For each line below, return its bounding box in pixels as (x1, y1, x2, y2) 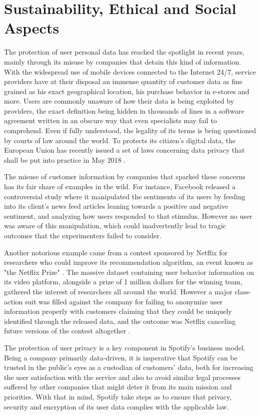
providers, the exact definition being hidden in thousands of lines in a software (4, 105, 244, 116)
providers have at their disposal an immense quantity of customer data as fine (4, 76, 242, 87)
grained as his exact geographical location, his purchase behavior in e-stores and (4, 86, 249, 96)
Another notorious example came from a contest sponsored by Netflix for (4, 247, 227, 257)
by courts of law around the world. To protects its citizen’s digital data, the (4, 135, 236, 145)
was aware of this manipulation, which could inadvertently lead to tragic (4, 220, 226, 231)
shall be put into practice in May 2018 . (4, 154, 126, 165)
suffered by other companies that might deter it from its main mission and (4, 381, 232, 392)
